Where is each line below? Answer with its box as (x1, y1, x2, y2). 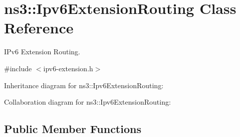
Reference (4, 17, 74, 38)
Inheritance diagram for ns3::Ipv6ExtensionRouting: (4, 80, 164, 90)
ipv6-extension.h (43, 63, 93, 73)
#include (4, 63, 32, 73)
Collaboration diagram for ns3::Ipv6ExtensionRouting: (4, 97, 171, 107)
